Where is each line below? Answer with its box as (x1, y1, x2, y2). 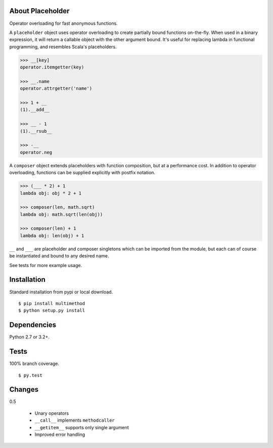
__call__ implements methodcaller (34, 417, 115, 423)
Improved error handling (34, 431, 85, 437)
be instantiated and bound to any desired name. (9, 253, 109, 259)
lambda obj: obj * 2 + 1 (20, 190, 82, 196)
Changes (9, 385, 39, 394)
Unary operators (34, 410, 69, 416)
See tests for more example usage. (9, 262, 82, 268)
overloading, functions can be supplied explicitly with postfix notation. (9, 170, 156, 176)
